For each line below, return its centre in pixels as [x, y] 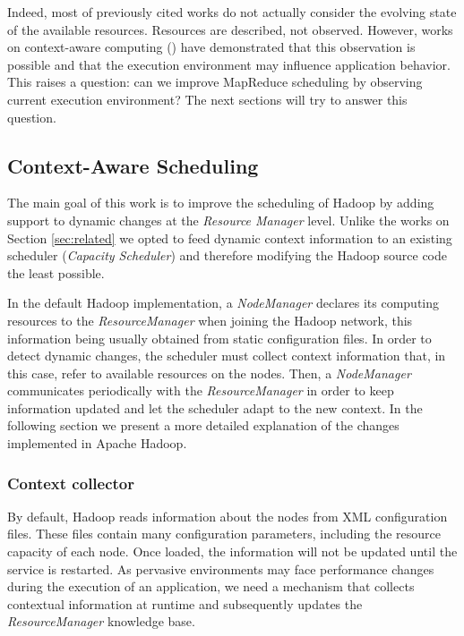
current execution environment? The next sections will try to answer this [207, 99]
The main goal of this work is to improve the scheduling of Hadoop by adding [221, 203]
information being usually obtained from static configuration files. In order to [219, 338]
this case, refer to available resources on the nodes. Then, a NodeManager [209, 373]
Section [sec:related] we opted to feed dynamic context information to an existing [230, 237]
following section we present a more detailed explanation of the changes [203, 425]
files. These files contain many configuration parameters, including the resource [224, 534]
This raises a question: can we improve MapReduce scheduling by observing [215, 82]
